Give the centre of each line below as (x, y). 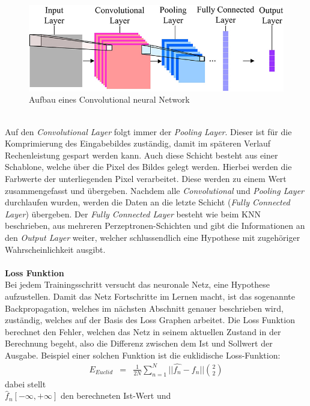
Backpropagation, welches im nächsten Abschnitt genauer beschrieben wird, (144, 308)
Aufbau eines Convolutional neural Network (109, 99)
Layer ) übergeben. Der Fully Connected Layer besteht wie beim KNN (133, 214)
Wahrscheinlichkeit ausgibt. (55, 249)
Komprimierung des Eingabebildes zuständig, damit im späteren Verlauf (138, 143)
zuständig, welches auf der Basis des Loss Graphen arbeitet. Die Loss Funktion (150, 320)
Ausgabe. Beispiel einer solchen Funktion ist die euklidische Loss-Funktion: (143, 355)
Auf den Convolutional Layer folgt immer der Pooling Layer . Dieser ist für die (148, 131)
